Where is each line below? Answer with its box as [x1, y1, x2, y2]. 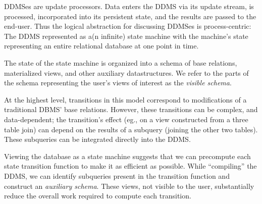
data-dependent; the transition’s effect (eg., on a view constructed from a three [4, 114, 248, 124]
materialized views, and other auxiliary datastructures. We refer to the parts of [4, 67, 249, 78]
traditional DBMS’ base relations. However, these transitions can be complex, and [4, 104, 258, 115]
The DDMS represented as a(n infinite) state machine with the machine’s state [4, 30, 248, 41]
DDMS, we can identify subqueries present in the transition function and [4, 170, 230, 181]
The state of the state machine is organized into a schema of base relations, [4, 57, 237, 68]
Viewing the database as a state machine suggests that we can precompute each [4, 150, 251, 161]
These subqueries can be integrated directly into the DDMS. [4, 134, 191, 144]
